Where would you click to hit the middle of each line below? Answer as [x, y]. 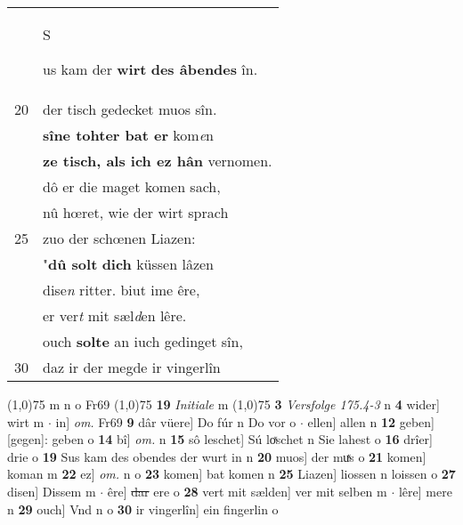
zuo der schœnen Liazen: [119, 238]
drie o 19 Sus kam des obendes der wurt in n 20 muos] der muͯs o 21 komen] [217, 456]
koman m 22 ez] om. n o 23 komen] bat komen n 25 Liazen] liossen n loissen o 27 [231, 474]
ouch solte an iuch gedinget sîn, [143, 341]
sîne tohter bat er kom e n [128, 135]
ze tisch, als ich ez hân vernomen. [158, 161]
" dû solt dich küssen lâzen [129, 264]
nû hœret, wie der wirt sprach [136, 212]
